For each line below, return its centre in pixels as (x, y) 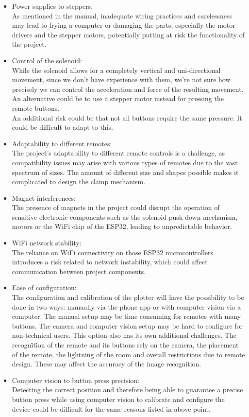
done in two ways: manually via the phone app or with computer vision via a (126, 306)
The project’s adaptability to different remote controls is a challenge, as (118, 153)
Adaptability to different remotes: (62, 143)
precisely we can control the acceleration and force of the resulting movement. (128, 89)
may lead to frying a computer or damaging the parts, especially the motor (124, 25)
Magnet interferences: (44, 198)
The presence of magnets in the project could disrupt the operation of (116, 207)
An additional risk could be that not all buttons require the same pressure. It (127, 117)
